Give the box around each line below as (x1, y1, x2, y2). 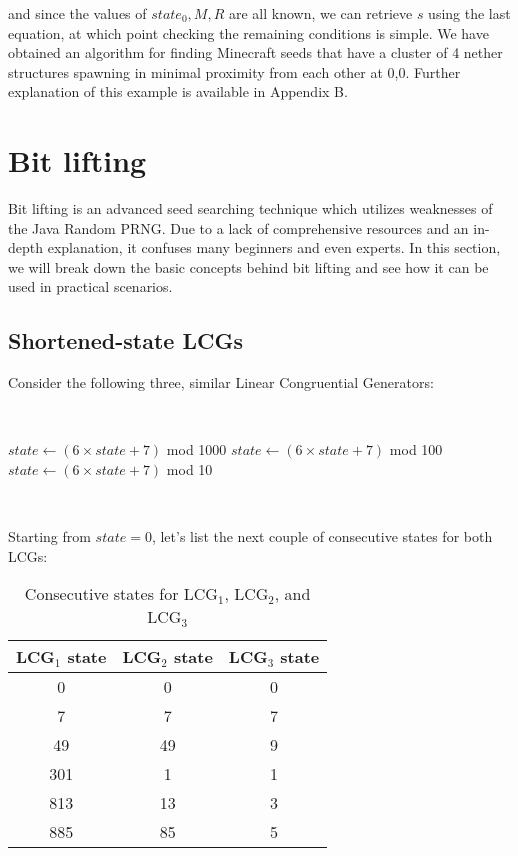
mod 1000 (166, 439, 227, 460)
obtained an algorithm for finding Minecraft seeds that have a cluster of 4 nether (8, 42, 503, 63)
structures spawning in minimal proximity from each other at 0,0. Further (8, 61, 461, 82)
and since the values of (8, 3, 147, 23)
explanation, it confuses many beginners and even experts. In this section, (47, 237, 501, 258)
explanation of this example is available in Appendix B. (8, 81, 348, 102)
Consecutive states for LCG (24, 582, 218, 606)
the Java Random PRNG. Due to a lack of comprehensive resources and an (8, 217, 469, 238)
